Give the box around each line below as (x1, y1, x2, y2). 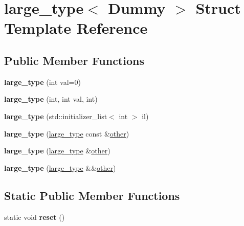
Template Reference (4, 17, 148, 38)
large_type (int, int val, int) (4, 94, 98, 104)
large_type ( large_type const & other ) (4, 128, 129, 139)
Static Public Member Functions (4, 187, 180, 203)
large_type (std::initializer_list (4, 110, 107, 121)
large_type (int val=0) (4, 76, 81, 87)
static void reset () (4, 211, 65, 222)
